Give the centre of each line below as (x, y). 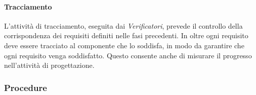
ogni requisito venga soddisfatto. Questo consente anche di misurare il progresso (128, 55)
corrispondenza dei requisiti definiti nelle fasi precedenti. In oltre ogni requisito (126, 35)
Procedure (26, 87)
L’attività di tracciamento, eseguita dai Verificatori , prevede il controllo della (123, 25)
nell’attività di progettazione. (49, 65)
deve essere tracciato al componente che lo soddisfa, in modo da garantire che (124, 45)
